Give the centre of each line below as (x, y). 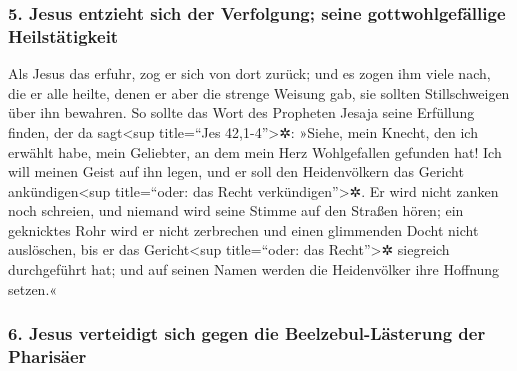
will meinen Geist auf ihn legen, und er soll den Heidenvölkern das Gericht (236, 171)
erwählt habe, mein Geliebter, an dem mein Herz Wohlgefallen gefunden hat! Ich (255, 151)
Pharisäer (47, 356)
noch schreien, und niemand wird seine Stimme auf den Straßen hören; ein (236, 210)
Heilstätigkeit (63, 35)
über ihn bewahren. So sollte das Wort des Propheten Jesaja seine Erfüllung (241, 112)
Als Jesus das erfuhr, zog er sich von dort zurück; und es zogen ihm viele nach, (249, 73)
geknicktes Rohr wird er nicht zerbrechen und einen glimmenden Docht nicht (243, 229)
